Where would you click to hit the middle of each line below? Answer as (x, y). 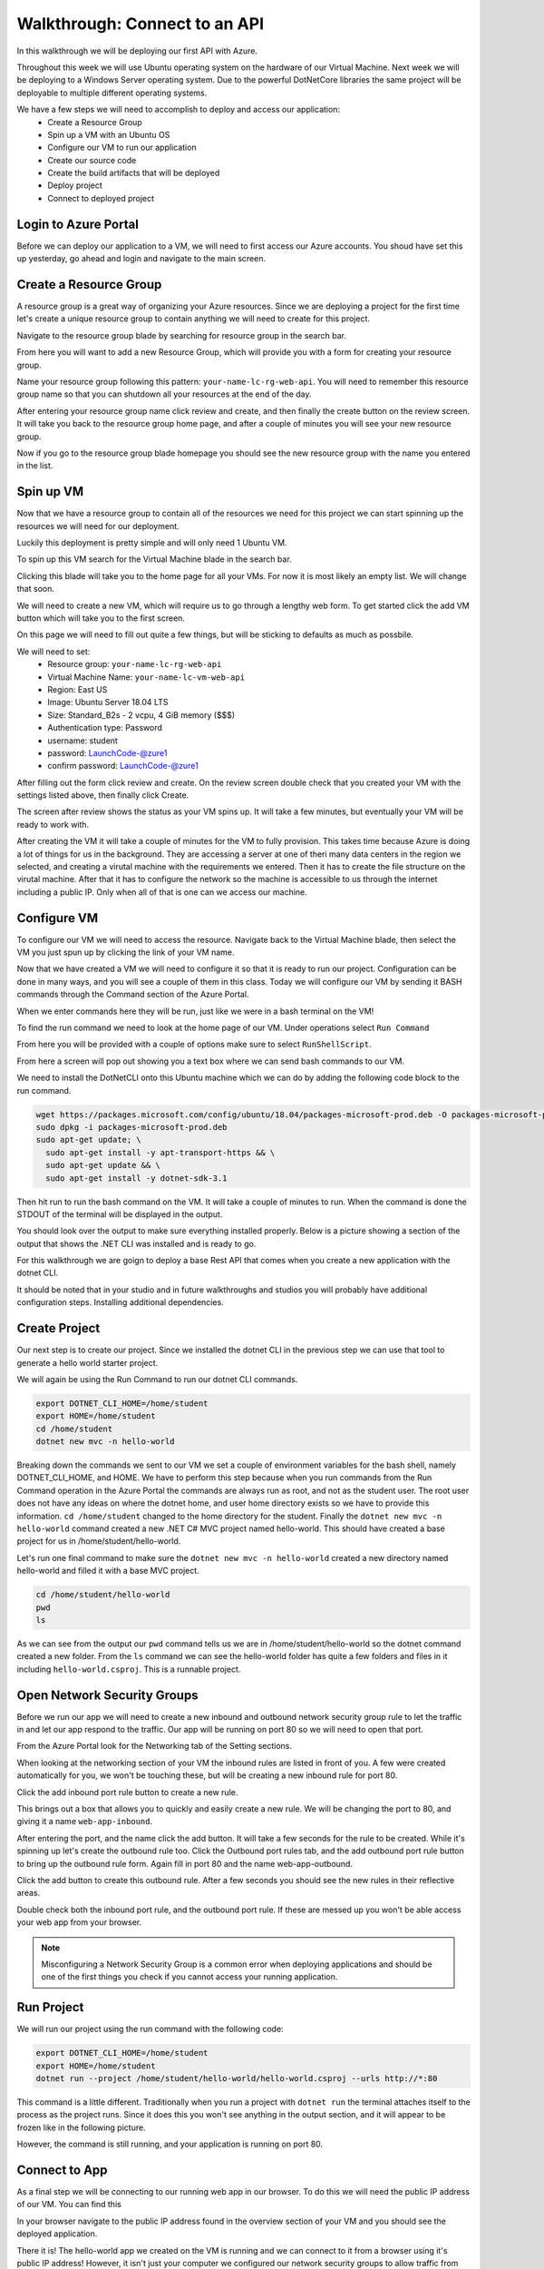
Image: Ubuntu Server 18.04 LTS (108, 702)
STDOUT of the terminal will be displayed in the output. (120, 1214)
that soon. (35, 589)
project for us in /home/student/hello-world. (99, 1541)
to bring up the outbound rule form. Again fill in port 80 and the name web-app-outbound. (185, 1863)
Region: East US (78, 689)
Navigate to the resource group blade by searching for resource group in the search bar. (181, 335)
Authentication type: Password (105, 728)
